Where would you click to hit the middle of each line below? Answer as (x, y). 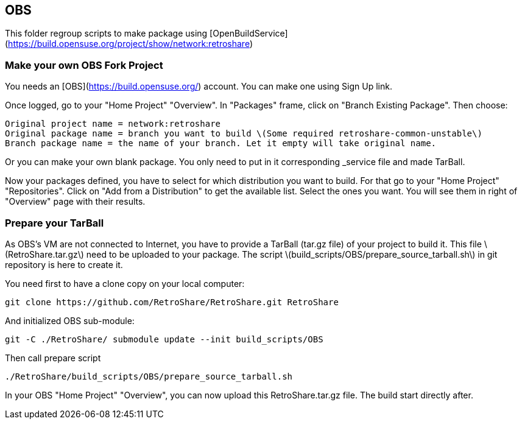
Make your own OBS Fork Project (84, 65)
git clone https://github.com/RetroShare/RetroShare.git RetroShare (172, 302)
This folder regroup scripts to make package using (106, 34)
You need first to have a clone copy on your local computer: (125, 283)
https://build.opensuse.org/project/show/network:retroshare (129, 44)
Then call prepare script (53, 358)
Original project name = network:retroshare (113, 124)
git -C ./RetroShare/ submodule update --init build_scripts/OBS (164, 339)
